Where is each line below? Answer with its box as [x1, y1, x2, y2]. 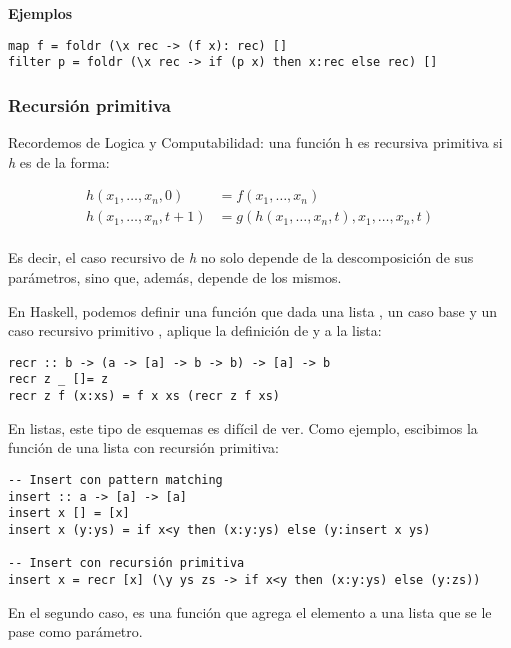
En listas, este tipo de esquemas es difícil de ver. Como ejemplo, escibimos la [8, 417, 478, 438]
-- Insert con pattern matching [8, 472, 223, 487]
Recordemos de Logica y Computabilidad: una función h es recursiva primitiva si [8, 132, 503, 153]
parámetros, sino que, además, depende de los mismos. [8, 267, 342, 287]
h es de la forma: [8, 151, 110, 172]
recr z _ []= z [8, 372, 109, 387]
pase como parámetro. [8, 621, 143, 642]
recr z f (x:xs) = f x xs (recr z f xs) [8, 389, 281, 404]
